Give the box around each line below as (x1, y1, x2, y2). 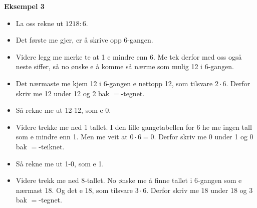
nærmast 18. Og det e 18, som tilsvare (16, 184, 133, 195)
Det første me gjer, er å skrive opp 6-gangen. (16, 35, 153, 45)
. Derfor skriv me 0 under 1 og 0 (154, 131, 253, 142)
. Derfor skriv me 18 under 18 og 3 (146, 184, 253, 195)
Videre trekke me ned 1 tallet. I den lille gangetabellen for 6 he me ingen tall (16, 121, 252, 132)
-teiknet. (39, 141, 65, 151)
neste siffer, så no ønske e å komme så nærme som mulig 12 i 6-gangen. (16, 61, 234, 72)
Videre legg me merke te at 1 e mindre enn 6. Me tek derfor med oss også (16, 51, 242, 62)
